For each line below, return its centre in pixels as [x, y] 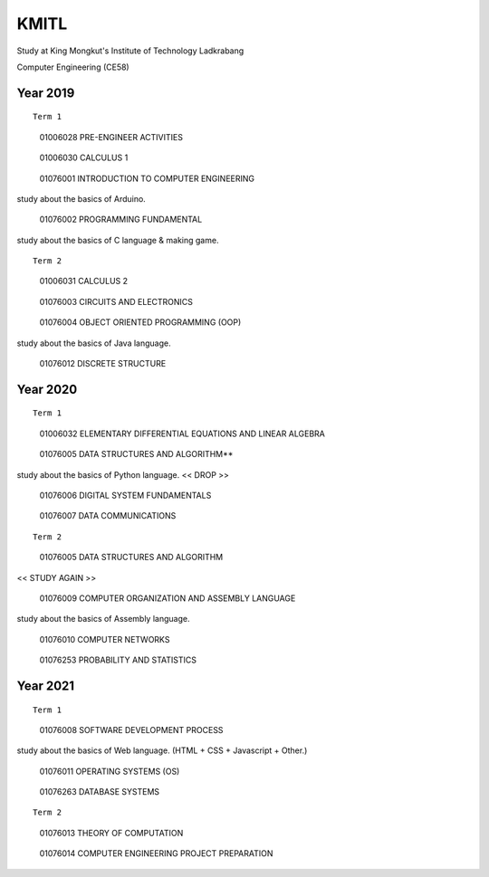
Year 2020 [47, 389]
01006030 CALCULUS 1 [84, 157]
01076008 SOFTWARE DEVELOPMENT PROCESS [131, 729]
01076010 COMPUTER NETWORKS [105, 639]
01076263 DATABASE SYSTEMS [100, 792]
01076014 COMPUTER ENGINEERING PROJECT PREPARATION [156, 853]
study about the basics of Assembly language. [103, 619]
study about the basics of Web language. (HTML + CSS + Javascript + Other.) [162, 750]
